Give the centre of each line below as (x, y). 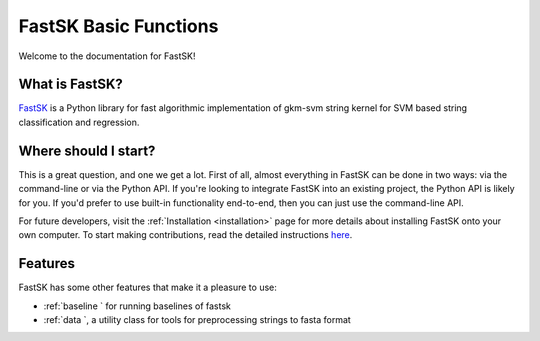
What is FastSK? (71, 84)
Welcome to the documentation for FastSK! (107, 56)
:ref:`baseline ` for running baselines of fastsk (137, 306)
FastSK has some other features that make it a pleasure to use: (147, 287)
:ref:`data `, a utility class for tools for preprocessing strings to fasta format (197, 319)
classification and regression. (79, 122)
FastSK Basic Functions (118, 26)
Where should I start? (87, 150)
